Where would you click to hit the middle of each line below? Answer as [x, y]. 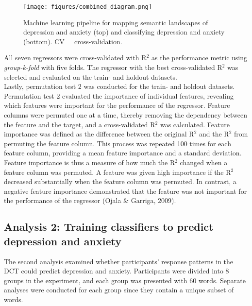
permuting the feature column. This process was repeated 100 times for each [118, 143]
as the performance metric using [199, 58]
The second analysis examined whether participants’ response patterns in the [119, 261]
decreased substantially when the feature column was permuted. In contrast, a [120, 181]
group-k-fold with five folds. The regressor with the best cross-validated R [113, 67]
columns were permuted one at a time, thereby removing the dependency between [126, 115]
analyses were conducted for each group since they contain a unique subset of [119, 290]
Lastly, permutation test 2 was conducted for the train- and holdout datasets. [119, 86]
